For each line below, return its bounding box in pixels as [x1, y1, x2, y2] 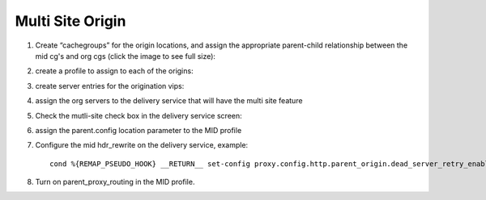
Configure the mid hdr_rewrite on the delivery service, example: [35, 140, 249, 150]
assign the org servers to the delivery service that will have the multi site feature [35, 96, 303, 106]
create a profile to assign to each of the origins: [35, 66, 194, 76]
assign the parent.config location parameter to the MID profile [35, 125, 242, 135]
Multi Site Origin [15, 12, 126, 30]
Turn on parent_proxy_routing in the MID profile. [35, 177, 195, 187]
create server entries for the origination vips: [35, 81, 185, 90]
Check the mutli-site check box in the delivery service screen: [35, 110, 242, 120]
